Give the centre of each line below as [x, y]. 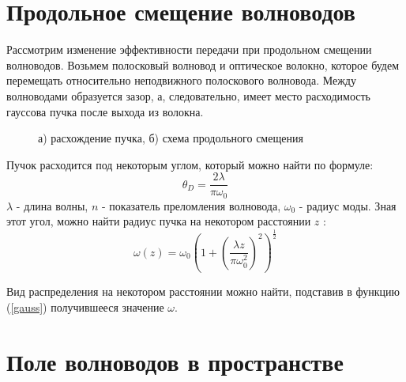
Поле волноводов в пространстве [175, 361]
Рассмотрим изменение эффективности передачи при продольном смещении [189, 49]
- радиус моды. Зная [348, 205]
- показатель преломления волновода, [191, 205]
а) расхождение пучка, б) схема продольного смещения [171, 138]
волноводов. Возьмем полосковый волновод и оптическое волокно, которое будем [203, 64]
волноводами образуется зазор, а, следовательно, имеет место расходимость [189, 95]
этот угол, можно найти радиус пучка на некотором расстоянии [159, 221]
